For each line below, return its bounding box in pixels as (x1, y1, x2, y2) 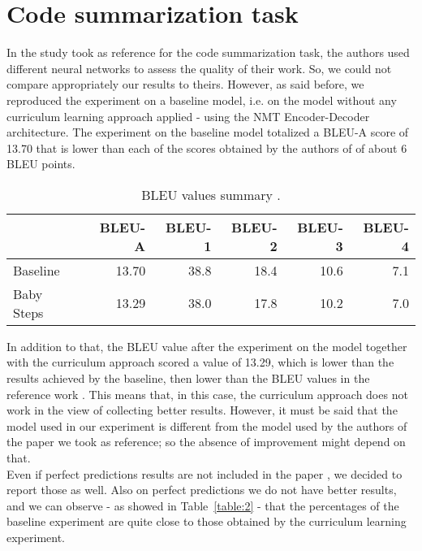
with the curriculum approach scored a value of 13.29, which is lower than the (6, 354, 394, 371)
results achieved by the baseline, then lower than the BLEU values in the (6, 370, 370, 387)
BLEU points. (6, 155, 75, 172)
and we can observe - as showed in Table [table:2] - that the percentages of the (6, 497, 399, 514)
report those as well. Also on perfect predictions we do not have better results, (6, 481, 397, 498)
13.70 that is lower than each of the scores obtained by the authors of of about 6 (6, 139, 407, 156)
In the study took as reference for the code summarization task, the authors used (6, 44, 410, 61)
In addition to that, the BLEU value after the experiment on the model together (6, 337, 407, 354)
